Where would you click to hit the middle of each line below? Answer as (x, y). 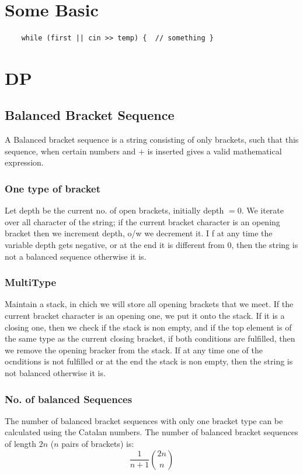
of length (21, 444)
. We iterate (263, 210)
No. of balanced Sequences (69, 399)
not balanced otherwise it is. (55, 373)
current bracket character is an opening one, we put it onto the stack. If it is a (145, 316)
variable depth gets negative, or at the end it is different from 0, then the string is (151, 245)
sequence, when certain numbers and (70, 151)
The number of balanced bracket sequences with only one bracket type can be (144, 420)
